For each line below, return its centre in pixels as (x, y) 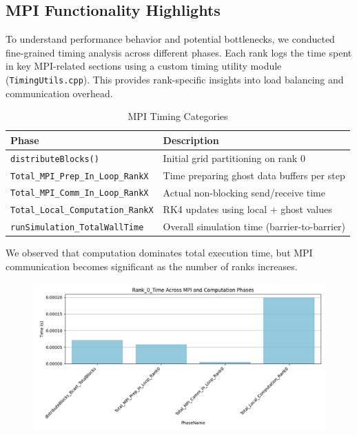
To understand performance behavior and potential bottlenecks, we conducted (170, 39)
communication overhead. (59, 93)
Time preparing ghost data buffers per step (254, 175)
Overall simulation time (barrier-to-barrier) (254, 226)
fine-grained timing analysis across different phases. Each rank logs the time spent (179, 52)
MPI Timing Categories (178, 116)
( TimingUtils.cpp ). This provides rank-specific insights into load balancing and (175, 79)
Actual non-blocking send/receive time (244, 192)
